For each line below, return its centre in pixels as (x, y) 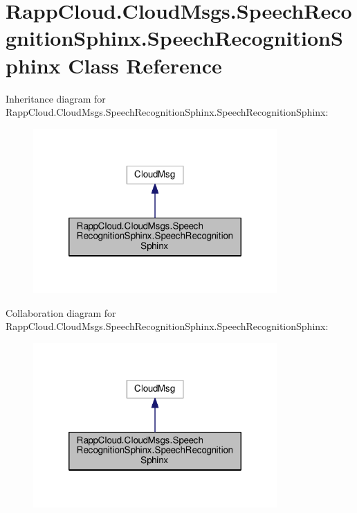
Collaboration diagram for (61, 312)
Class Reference (145, 65)
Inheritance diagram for (56, 98)
